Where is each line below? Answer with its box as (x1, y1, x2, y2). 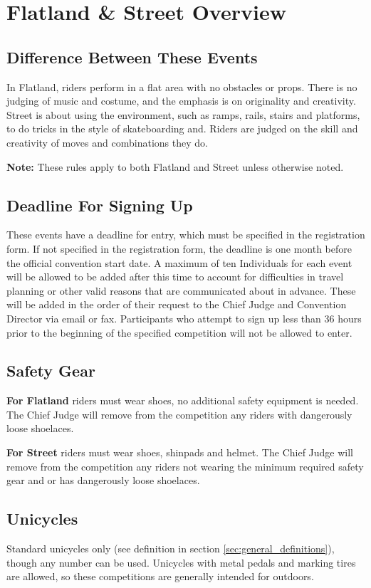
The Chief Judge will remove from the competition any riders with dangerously (6, 406, 352, 421)
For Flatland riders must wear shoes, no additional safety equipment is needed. (6, 393, 359, 408)
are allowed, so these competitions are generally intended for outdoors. (6, 569, 314, 584)
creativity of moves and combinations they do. (6, 135, 208, 149)
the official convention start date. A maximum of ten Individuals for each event (6, 255, 352, 270)
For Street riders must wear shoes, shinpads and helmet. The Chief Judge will (6, 445, 354, 460)
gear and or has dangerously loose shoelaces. (6, 473, 200, 488)
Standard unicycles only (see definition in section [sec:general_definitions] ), (6, 541, 335, 556)
